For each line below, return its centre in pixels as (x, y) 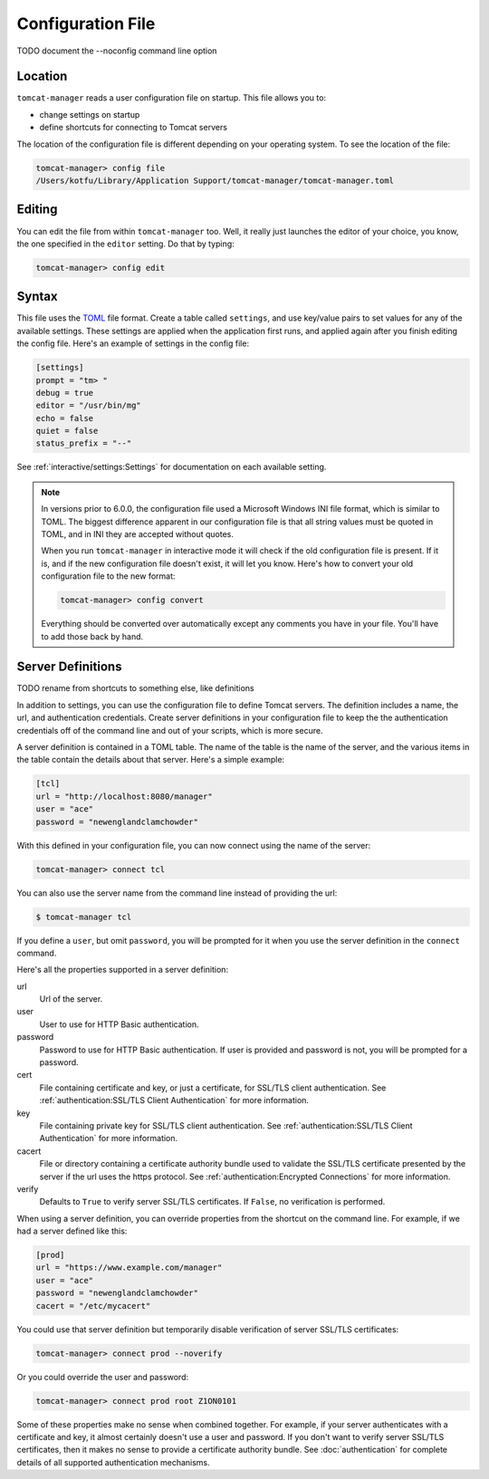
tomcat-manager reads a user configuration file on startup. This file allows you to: (171, 98)
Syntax (37, 297)
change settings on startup (90, 114)
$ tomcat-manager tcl (84, 917)
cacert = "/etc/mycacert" (93, 1306)
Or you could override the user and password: (103, 1377)
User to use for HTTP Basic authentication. (119, 1024)
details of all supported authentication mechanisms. (113, 1462)
